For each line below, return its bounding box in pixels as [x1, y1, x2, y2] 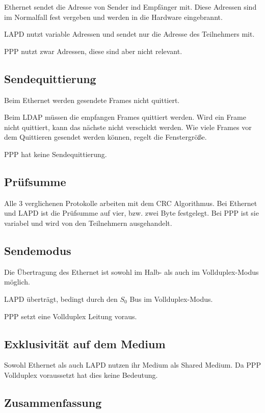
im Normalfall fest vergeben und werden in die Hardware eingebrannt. [4, 11, 223, 22]
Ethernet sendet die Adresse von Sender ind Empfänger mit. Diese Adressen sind [4, 2, 257, 12]
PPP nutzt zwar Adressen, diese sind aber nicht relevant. [4, 45, 182, 56]
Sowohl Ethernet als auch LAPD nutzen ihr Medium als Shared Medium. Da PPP [4, 359, 261, 370]
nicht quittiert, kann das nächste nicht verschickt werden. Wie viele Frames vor [4, 121, 252, 132]
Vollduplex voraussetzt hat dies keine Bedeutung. [4, 369, 158, 380]
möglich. [4, 276, 30, 287]
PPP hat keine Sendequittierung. [4, 148, 107, 159]
